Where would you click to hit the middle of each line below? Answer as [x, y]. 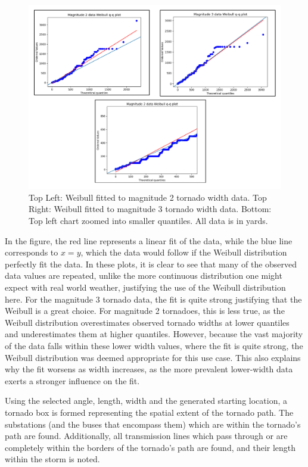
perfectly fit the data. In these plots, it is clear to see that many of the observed [151, 264]
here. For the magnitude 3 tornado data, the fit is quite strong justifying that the [153, 299]
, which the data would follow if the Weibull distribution [184, 252]
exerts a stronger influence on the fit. [72, 380]
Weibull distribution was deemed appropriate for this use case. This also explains [153, 357]
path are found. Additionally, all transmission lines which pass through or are [146, 436]
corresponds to [32, 252]
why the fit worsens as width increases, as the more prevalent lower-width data [149, 369]
